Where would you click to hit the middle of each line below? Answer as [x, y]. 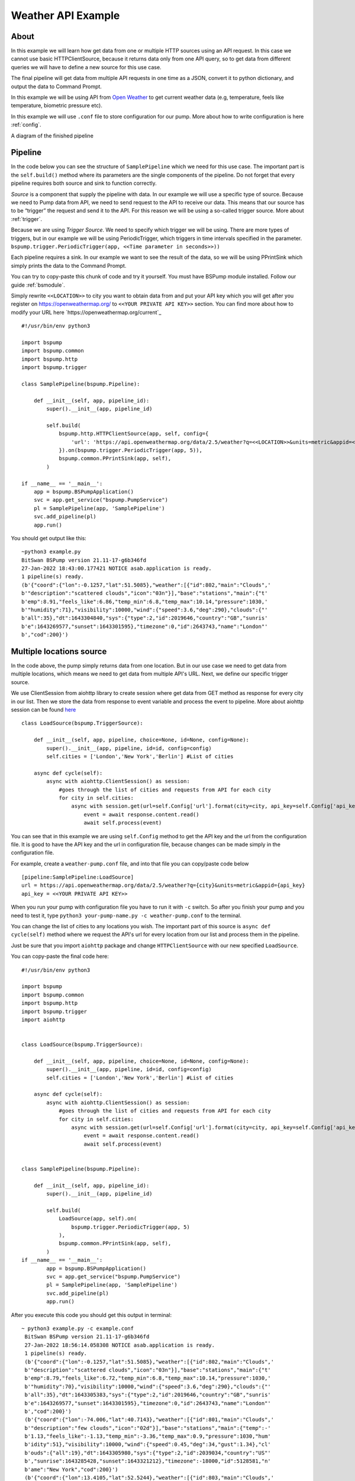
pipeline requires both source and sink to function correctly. [84, 183]
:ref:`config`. [26, 125]
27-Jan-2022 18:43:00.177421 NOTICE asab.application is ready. [117, 568]
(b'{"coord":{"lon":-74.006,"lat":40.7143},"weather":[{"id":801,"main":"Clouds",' [149, 1420]
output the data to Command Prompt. [56, 86]
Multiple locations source [59, 651]
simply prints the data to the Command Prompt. [69, 265]
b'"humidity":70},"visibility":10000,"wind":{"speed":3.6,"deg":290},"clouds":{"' [148, 1387]
